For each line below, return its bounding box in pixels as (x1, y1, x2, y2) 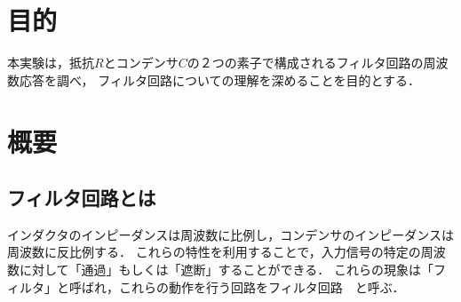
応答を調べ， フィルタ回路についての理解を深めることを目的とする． (19, 70, 421, 89)
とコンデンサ (103, 53, 179, 72)
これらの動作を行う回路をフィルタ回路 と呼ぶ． (118, 277, 405, 296)
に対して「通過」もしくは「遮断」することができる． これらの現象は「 (19, 260, 433, 279)
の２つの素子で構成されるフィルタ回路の (187, 53, 424, 72)
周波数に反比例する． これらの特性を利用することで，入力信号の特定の (7, 242, 421, 261)
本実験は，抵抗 (7, 53, 94, 72)
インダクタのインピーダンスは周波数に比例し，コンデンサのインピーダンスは (7, 225, 454, 243)
